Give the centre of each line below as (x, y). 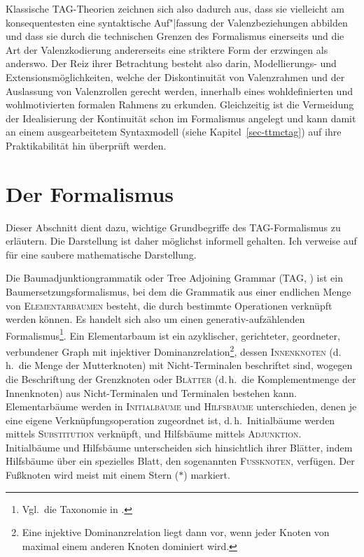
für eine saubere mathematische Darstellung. (101, 254)
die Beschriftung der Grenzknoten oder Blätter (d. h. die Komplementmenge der (181, 378)
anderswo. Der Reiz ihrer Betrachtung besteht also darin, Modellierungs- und (171, 63)
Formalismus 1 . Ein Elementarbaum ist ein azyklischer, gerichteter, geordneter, (173, 334)
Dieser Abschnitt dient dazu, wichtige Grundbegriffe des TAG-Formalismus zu (173, 227)
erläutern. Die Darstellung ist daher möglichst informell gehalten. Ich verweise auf (181, 241)
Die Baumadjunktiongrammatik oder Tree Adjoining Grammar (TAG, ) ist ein (174, 278)
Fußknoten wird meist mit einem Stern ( (92, 475)
